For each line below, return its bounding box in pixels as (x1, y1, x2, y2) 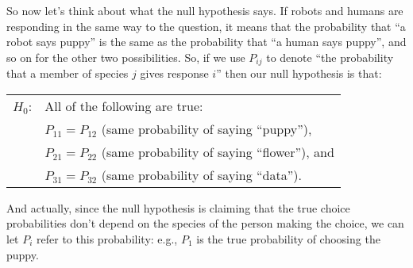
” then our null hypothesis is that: (216, 65, 382, 82)
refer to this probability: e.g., (37, 231, 178, 247)
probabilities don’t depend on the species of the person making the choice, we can (6, 215, 404, 232)
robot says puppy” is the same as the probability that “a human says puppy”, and (6, 33, 407, 50)
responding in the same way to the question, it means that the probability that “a (6, 17, 406, 34)
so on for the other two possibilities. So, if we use (6, 48, 245, 65)
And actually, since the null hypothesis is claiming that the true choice (6, 199, 350, 216)
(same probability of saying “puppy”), (101, 119, 312, 138)
